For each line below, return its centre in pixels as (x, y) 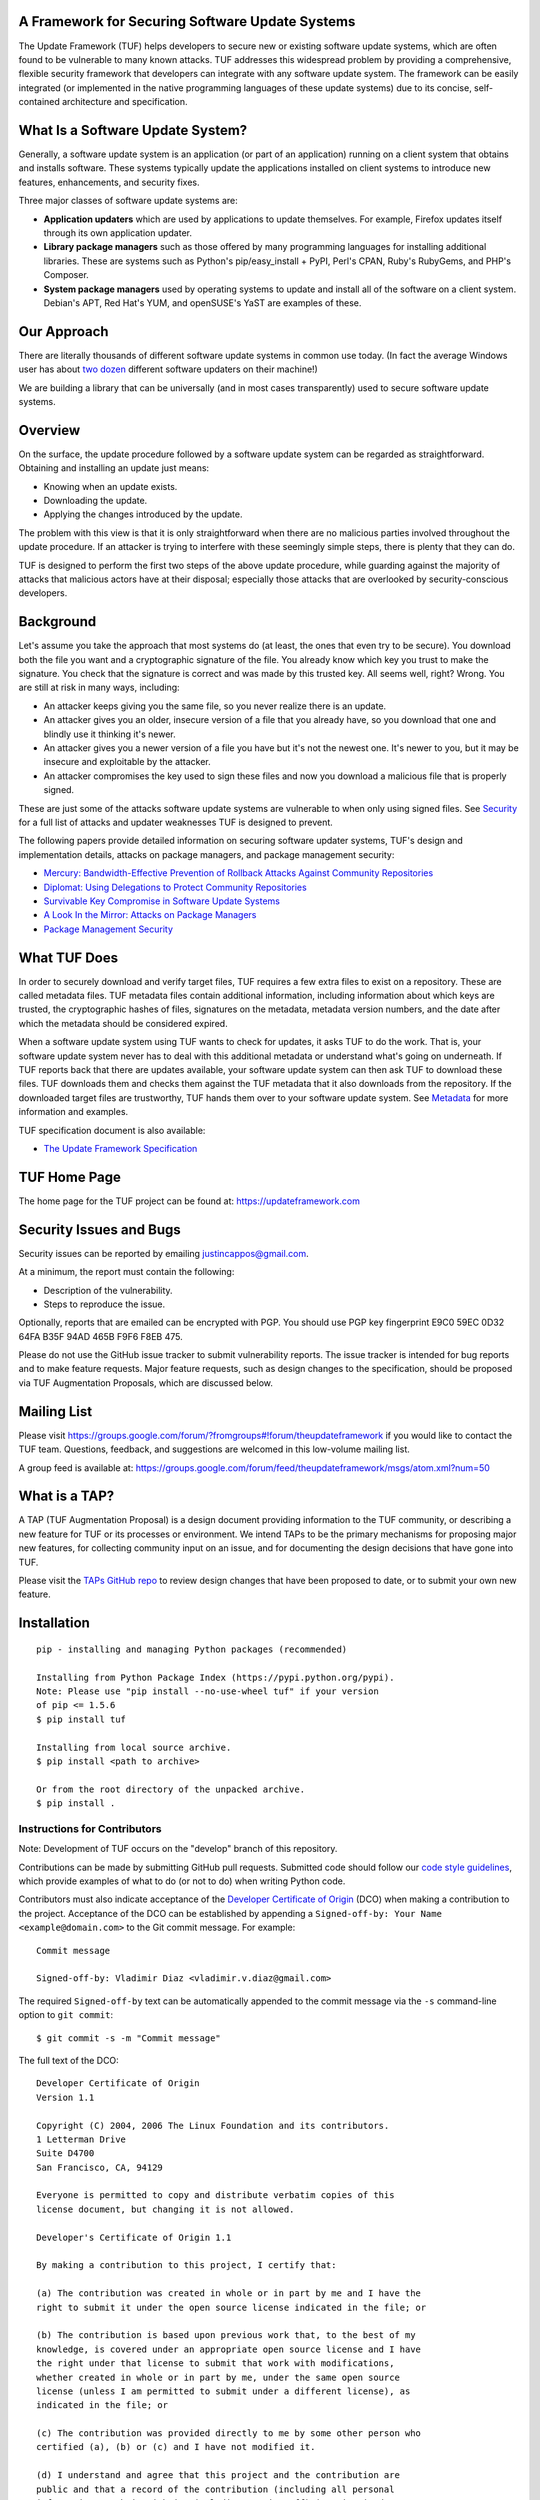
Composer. (66, 275)
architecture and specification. (125, 102)
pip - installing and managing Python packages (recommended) (192, 1649)
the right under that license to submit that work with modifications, (215, 2363)
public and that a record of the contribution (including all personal (215, 2489)
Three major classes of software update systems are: (128, 201)
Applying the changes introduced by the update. (143, 514)
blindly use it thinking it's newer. (109, 734)
